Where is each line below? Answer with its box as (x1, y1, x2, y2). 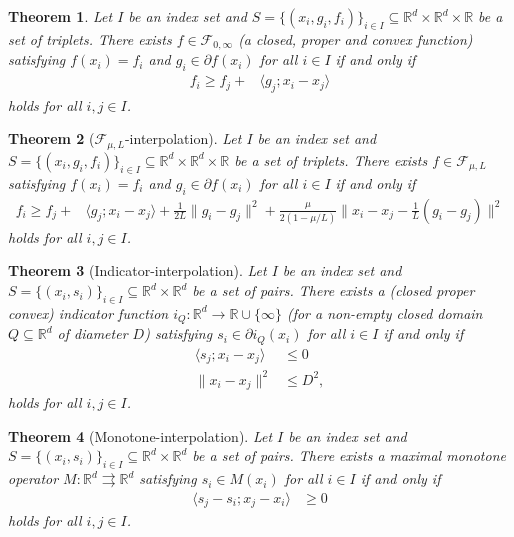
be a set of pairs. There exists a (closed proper (192, 280, 475, 301)
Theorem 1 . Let (8, 6, 113, 26)
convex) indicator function (8, 302, 169, 323)
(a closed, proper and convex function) (238, 28, 473, 49)
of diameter (57, 323, 128, 344)
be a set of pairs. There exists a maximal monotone (192, 445, 506, 466)
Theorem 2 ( (8, 128, 95, 149)
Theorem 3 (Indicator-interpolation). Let (8, 260, 267, 281)
